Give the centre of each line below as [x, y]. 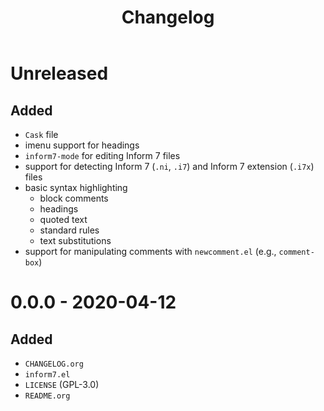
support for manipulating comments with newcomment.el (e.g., [150, 251]
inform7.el [47, 375]
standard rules [69, 230]
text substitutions [75, 240]
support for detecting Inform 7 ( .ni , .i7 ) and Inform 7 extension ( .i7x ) [169, 166]
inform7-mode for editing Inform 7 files [102, 155]
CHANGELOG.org [54, 364]
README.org [47, 396]
